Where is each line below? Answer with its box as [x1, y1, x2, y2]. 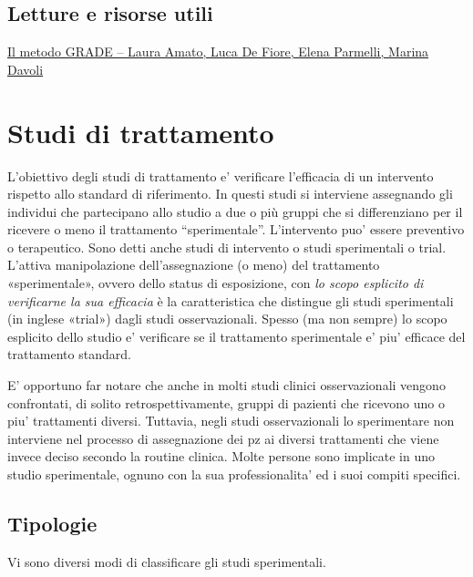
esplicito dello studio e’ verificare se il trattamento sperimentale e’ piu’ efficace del [7, 326, 466, 345]
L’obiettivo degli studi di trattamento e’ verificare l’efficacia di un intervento [7, 166, 434, 185]
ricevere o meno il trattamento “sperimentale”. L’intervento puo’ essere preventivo [7, 220, 465, 239]
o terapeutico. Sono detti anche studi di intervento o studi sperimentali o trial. [7, 237, 447, 256]
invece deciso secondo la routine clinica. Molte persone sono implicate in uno [7, 447, 435, 466]
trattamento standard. [7, 345, 131, 364]
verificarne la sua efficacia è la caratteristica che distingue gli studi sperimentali [7, 291, 454, 310]
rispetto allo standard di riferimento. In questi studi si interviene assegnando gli [7, 184, 453, 203]
